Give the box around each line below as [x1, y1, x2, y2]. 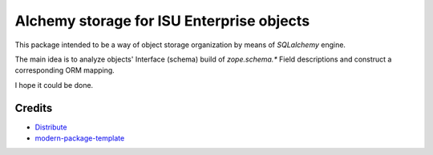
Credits [14, 101, 53, 115]
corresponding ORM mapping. [14, 66, 115, 75]
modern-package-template [34, 133, 125, 143]
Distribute [34, 122, 67, 132]
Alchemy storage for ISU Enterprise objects [14, 12, 310, 30]
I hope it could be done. [14, 80, 94, 89]
